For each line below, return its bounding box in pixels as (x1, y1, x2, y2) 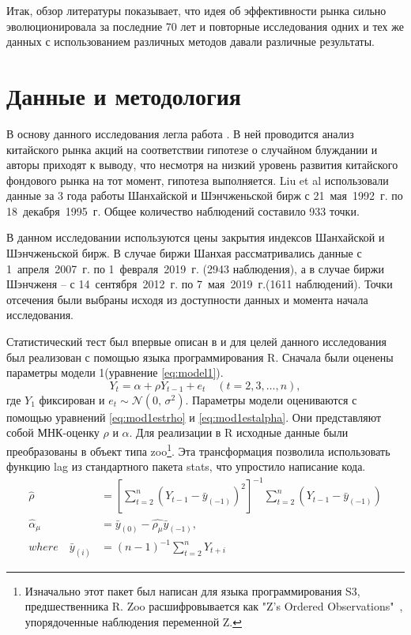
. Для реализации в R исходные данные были (129, 424, 349, 441)
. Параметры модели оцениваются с (185, 391, 357, 408)
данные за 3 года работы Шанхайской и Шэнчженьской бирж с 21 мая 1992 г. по (6, 187, 403, 204)
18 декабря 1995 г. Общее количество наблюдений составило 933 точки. (6, 202, 360, 219)
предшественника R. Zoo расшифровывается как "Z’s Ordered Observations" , (25, 598, 403, 614)
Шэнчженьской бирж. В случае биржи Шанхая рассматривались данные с (6, 245, 362, 261)
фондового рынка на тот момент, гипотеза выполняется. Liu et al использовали (6, 171, 389, 188)
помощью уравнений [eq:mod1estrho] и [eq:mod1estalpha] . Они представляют (6, 408, 382, 425)
